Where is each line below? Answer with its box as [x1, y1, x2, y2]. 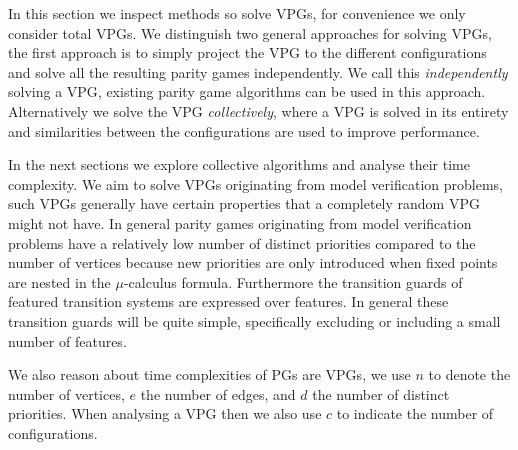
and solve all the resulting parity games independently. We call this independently [8, 61, 508, 82]
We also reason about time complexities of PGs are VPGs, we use [8, 364, 411, 385]
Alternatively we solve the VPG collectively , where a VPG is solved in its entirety [8, 100, 509, 121]
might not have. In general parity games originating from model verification [8, 212, 472, 233]
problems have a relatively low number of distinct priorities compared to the [8, 232, 476, 253]
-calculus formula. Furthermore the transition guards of [123, 271, 463, 292]
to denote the [428, 364, 511, 385]
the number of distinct [312, 383, 450, 404]
